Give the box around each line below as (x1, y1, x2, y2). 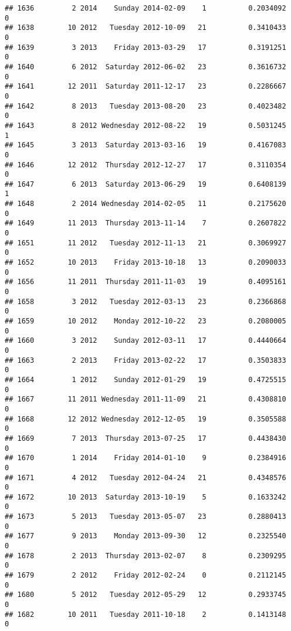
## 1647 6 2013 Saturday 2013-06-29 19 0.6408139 (5, 180, 286, 188)
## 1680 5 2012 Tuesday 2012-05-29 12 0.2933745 (5, 590, 286, 599)
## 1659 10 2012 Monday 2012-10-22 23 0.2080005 (5, 317, 286, 325)
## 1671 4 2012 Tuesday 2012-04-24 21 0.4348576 (5, 473, 286, 482)
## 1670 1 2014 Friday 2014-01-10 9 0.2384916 (5, 454, 286, 463)
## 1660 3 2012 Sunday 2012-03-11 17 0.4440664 (5, 336, 286, 345)
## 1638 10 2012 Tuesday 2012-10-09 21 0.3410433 (5, 23, 286, 32)
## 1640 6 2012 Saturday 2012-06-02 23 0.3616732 (5, 62, 286, 71)
